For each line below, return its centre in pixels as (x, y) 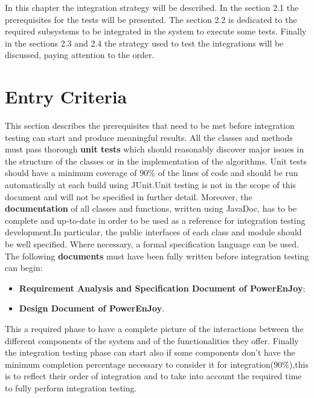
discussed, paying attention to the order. (80, 55)
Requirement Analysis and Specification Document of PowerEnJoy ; (162, 288)
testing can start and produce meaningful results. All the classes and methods (149, 137)
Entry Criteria (66, 96)
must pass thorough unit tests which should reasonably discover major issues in (155, 149)
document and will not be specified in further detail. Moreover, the (129, 196)
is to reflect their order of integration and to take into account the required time (153, 376)
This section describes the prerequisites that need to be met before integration (150, 126)
